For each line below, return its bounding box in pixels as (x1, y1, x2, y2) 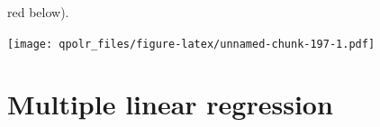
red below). (7, 3, 69, 21)
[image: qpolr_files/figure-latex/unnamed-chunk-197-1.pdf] (7, 37, 375, 50)
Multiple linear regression (7, 86, 333, 122)
